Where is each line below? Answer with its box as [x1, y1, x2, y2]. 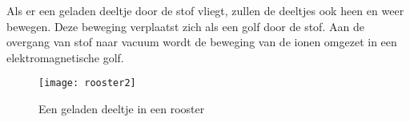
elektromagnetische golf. [6, 49, 124, 65]
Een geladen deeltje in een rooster [38, 100, 205, 117]
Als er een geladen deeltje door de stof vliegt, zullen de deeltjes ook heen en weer [6, 2, 404, 18]
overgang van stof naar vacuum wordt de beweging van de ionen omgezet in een [6, 33, 397, 50]
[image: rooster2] [38, 77, 136, 89]
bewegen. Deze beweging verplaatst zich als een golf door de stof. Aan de [6, 18, 364, 34]
